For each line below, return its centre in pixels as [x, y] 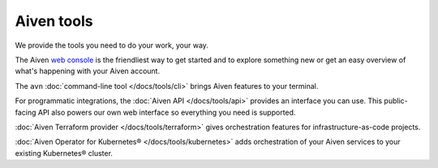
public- [396, 101]
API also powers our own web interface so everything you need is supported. [167, 112]
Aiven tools [54, 21]
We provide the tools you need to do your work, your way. [112, 45]
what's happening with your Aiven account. [88, 71]
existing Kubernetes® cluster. [64, 153]
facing [26, 112]
